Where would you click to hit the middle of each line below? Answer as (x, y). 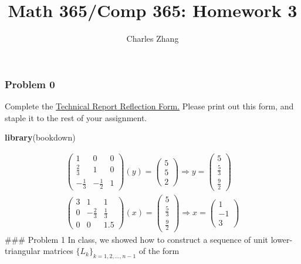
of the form (159, 251)
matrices (58, 251)
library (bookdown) (40, 137)
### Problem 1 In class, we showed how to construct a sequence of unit (136, 239)
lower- (282, 239)
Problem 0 (30, 84)
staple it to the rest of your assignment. (76, 117)
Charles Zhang (153, 39)
